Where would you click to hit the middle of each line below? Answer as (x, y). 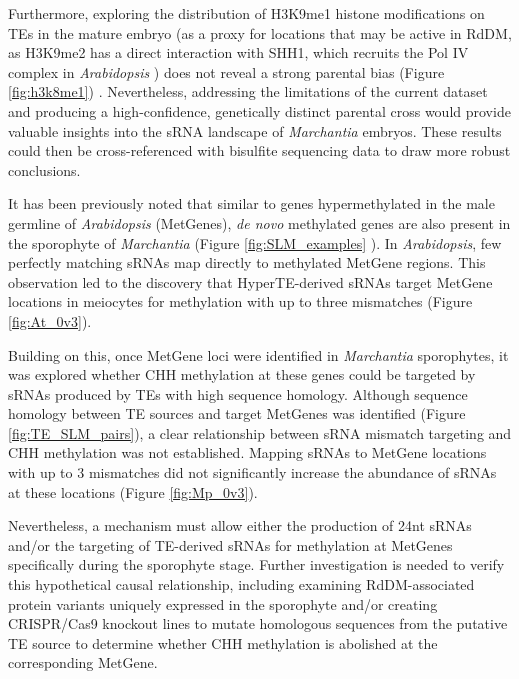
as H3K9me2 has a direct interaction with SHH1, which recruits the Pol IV (238, 52)
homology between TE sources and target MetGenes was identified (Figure (237, 413)
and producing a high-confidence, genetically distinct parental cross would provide (259, 110)
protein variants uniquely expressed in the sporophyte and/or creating (223, 603)
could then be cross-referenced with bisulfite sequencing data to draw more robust (259, 150)
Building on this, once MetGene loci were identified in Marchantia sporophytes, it (258, 354)
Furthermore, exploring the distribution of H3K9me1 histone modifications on (246, 13)
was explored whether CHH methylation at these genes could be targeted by (242, 374)
